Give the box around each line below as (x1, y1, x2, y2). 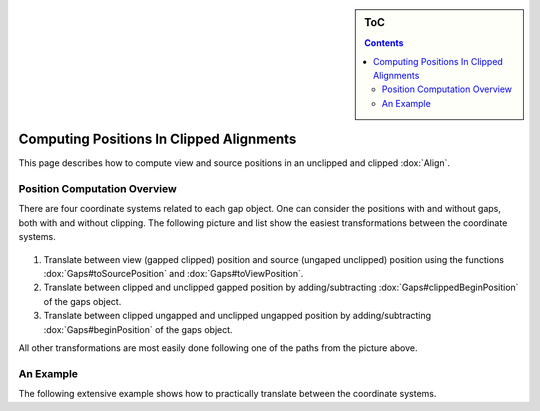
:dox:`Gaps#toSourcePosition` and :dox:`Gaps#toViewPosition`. (43, 268, 304, 280)
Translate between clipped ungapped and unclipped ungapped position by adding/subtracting (43, 310, 432, 322)
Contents (364, 37, 404, 49)
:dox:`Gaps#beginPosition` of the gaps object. (43, 323, 234, 335)
